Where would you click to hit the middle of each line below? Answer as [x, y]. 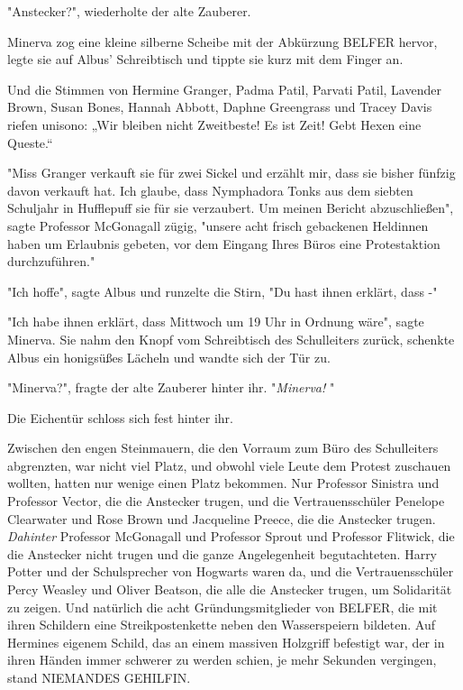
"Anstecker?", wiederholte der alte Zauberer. [129, 11]
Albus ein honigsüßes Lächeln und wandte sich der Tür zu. [169, 357]
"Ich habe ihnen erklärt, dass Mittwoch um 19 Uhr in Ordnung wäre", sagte [216, 322]
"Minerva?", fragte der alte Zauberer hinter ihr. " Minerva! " [171, 387]
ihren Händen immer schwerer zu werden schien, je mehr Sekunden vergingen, [222, 660]
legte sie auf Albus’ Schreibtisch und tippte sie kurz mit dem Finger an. [205, 59]
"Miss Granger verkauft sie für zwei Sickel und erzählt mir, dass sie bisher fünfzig [231, 173]
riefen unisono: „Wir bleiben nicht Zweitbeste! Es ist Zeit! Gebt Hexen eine [214, 124]
